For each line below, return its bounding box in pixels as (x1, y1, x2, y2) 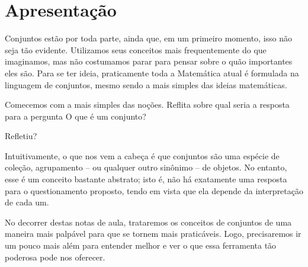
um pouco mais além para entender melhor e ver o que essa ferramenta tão (5, 239, 277, 252)
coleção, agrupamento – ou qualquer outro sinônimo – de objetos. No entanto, (5, 161, 287, 173)
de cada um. (5, 196, 49, 208)
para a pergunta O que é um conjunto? (5, 110, 146, 122)
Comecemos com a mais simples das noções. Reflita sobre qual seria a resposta (5, 98, 290, 111)
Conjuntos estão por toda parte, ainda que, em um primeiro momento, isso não (5, 32, 293, 44)
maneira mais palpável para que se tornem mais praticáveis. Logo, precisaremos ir (5, 227, 301, 240)
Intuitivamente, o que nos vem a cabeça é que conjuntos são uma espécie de (5, 149, 280, 162)
